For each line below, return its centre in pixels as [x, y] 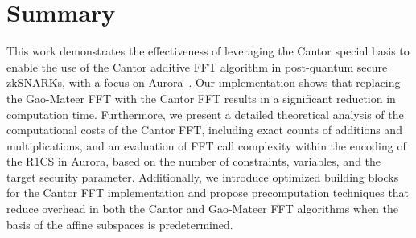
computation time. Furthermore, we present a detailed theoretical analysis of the [205, 114]
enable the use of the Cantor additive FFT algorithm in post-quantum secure [197, 66]
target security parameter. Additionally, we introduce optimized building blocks [203, 176]
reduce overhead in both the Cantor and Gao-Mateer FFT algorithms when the [202, 209]
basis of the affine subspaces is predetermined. [120, 224]
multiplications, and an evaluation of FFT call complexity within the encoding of [206, 145]
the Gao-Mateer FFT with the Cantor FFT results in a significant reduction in [201, 98]
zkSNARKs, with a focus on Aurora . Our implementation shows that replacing [204, 82]
